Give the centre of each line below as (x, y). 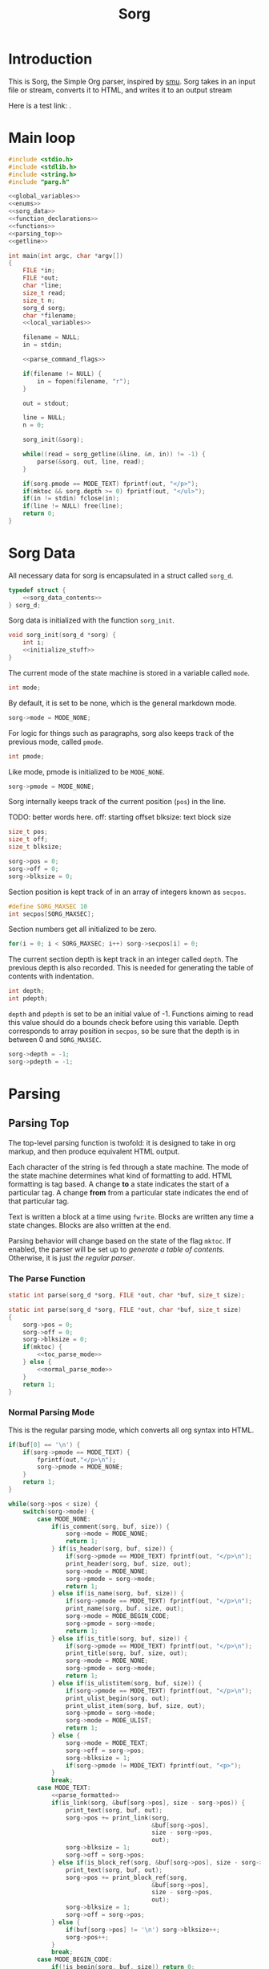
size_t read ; (44, 293)
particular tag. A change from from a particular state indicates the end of (128, 1192)
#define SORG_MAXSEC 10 (48, 906)
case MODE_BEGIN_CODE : (75, 1960)
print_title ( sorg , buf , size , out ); (126, 1653)
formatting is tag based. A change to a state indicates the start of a (119, 1184)
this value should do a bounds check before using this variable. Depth (124, 1023)
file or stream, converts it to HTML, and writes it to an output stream (120, 90)
